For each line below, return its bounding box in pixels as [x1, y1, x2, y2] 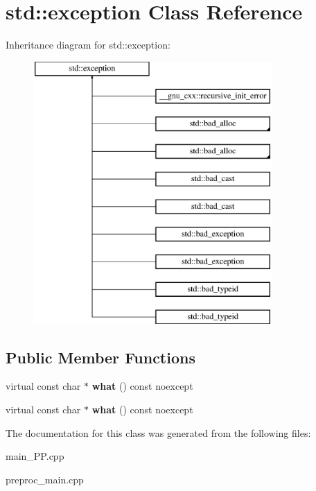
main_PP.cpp [6, 449, 64, 463]
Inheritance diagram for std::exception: [6, 37, 170, 52]
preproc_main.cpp [6, 472, 84, 486]
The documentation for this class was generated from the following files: [6, 425, 311, 440]
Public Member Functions [6, 346, 195, 368]
